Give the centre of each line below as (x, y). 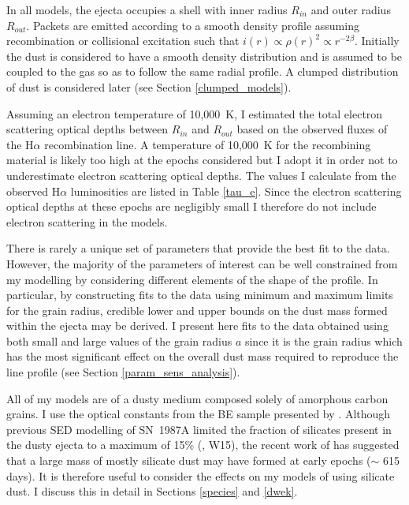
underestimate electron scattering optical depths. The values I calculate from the (201, 175)
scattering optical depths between (87, 129)
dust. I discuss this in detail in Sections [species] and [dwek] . (152, 491)
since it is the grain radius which (323, 340)
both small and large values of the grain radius (119, 340)
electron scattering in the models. (87, 221)
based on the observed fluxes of (312, 129)
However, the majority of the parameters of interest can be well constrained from (202, 263)
